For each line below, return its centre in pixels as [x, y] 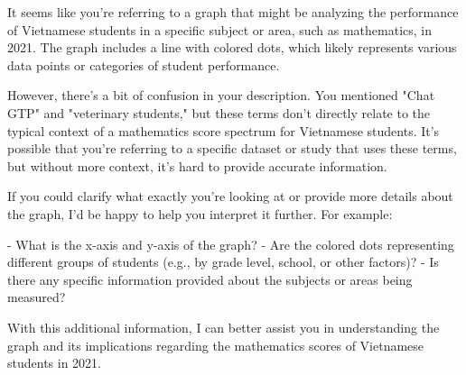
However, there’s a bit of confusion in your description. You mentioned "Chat [221, 95]
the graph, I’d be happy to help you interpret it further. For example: [200, 213]
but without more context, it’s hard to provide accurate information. [197, 165]
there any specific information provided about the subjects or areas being [210, 279]
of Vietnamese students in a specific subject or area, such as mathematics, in [220, 29]
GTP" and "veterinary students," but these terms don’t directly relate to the [219, 112]
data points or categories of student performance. [144, 64]
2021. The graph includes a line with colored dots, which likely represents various [232, 47]
